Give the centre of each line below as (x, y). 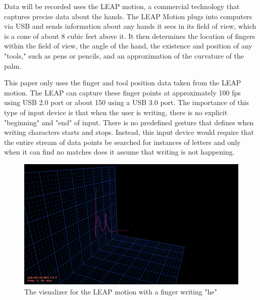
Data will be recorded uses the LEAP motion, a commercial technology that (122, 6)
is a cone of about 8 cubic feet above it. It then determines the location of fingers (130, 36)
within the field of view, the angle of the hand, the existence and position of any (128, 46)
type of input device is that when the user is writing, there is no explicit (116, 112)
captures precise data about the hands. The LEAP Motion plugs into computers (128, 16)
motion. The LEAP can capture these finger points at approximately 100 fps (122, 92)
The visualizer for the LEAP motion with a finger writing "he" (121, 291)
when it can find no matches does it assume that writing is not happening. (119, 152)
